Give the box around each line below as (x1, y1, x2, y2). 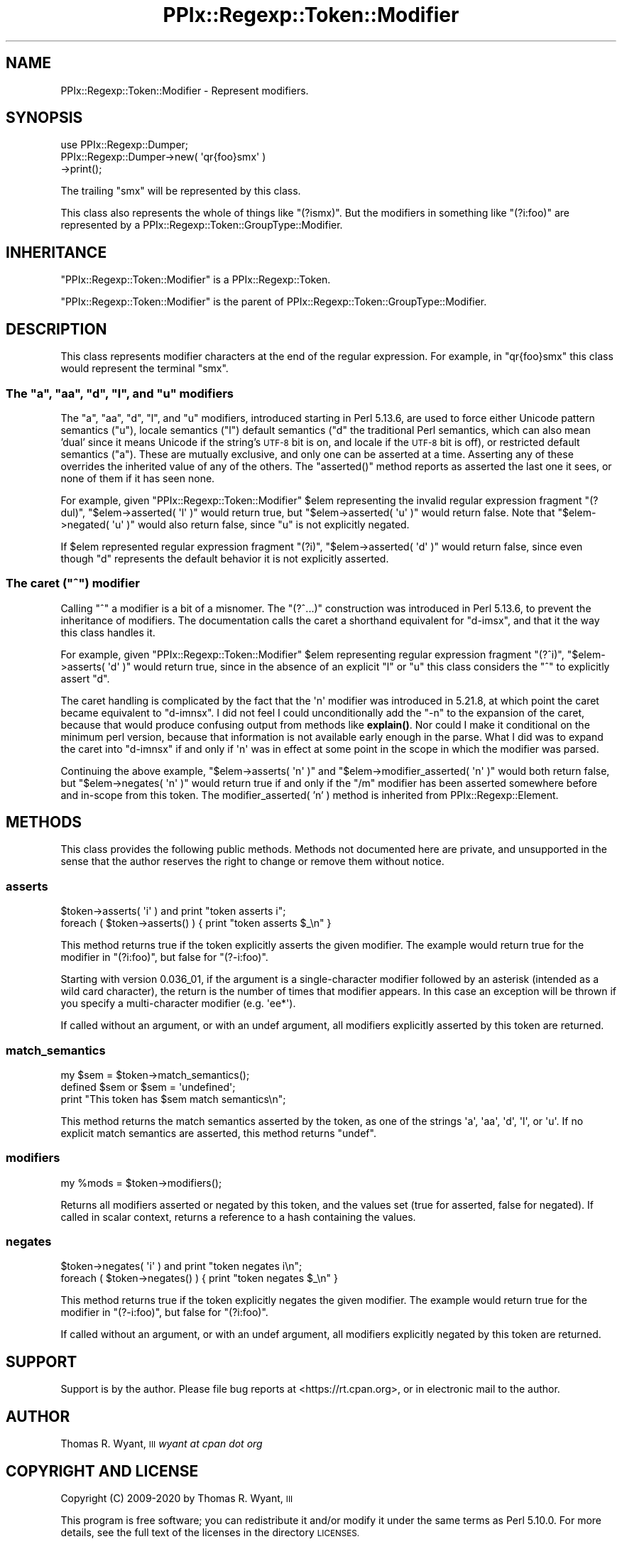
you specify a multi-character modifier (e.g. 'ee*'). (60, 997, 296, 1010)
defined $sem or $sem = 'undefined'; (60, 1080, 236, 1093)
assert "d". (60, 672, 110, 685)
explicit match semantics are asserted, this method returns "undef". (60, 1126, 376, 1139)
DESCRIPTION (6, 320, 107, 338)
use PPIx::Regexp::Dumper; (60, 138, 189, 151)
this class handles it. (60, 626, 155, 638)
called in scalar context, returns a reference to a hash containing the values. (60, 1210, 416, 1223)
